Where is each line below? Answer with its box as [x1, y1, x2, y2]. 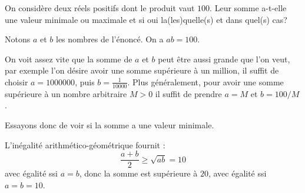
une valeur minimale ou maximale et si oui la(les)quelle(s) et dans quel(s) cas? [5, 13, 287, 25]
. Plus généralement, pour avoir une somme [127, 75, 284, 88]
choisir [5, 75, 28, 88]
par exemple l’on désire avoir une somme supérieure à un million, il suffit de [5, 64, 279, 76]
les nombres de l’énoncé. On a [56, 33, 164, 45]
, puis [75, 75, 95, 88]
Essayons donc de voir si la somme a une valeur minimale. [5, 118, 214, 131]
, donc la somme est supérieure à [79, 167, 198, 179]
